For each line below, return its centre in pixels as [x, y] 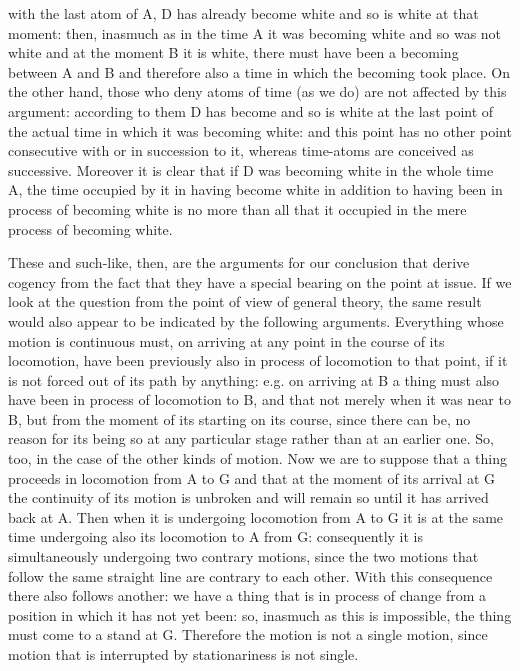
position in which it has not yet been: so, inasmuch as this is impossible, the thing [260, 614]
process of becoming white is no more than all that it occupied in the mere [237, 208]
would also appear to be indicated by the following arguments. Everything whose [256, 320]
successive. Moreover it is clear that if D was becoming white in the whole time [251, 169]
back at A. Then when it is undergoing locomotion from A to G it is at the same [256, 516]
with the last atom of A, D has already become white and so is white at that [243, 13]
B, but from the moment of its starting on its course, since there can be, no [239, 418]
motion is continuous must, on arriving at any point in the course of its [226, 340]
